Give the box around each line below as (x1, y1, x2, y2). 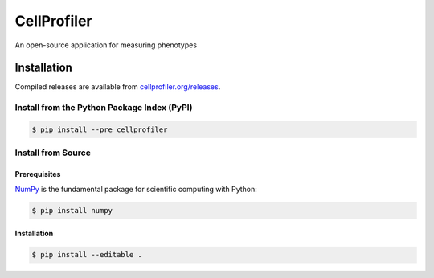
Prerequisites (14, 170, 61, 179)
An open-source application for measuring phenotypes (14, 40, 197, 50)
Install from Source (14, 147, 92, 158)
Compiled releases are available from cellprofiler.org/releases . (14, 82, 221, 92)
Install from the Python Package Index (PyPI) (14, 102, 193, 113)
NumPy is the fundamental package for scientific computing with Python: (14, 184, 257, 194)
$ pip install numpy (31, 206, 113, 215)
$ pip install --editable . (31, 250, 142, 260)
